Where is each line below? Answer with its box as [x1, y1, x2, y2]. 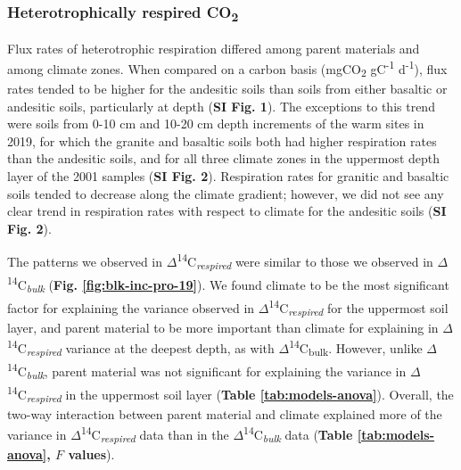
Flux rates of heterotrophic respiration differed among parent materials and [7, 38, 420, 57]
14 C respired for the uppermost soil [268, 295, 449, 319]
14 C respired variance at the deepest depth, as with [7, 336, 275, 359]
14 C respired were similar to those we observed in [177, 250, 433, 273]
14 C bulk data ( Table [243, 423, 353, 446]
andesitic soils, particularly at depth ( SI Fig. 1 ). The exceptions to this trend [7, 96, 435, 115]
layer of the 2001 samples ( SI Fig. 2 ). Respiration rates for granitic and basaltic [7, 167, 449, 186]
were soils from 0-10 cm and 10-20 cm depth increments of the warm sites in [7, 114, 424, 133]
